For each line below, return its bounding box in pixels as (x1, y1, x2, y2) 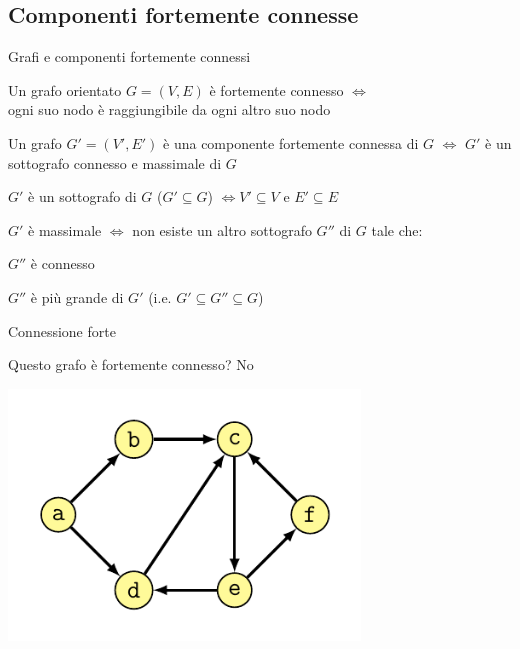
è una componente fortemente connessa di (163, 132, 419, 153)
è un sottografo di (28, 186, 137, 207)
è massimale (28, 219, 102, 240)
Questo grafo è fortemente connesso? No (8, 354, 254, 375)
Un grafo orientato (8, 79, 122, 100)
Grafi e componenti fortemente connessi (8, 46, 251, 67)
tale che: (371, 219, 423, 240)
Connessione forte (8, 320, 116, 341)
